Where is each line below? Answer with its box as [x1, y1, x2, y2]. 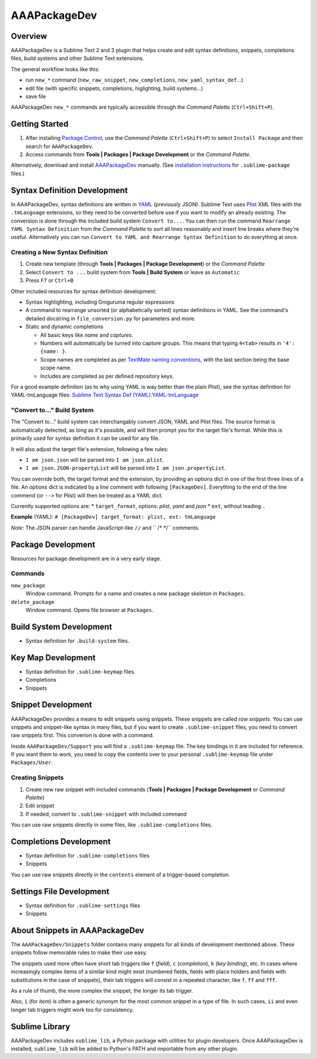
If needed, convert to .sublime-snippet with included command [25, 811, 187, 818]
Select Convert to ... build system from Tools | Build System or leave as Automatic [25, 268, 240, 275]
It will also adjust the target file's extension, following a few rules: [11, 445, 168, 452]
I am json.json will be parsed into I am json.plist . [25, 456, 164, 463]
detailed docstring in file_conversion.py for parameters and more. [25, 315, 196, 322]
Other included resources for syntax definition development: [11, 288, 157, 295]
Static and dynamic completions [25, 323, 104, 330]
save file [25, 93, 46, 100]
